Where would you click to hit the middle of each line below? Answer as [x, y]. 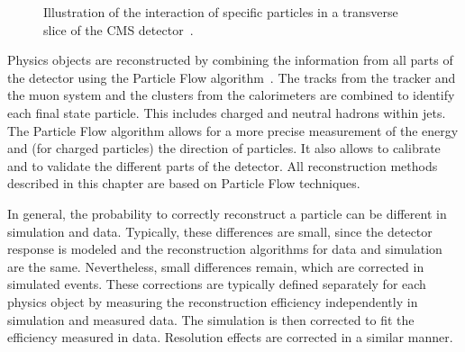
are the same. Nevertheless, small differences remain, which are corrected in [216, 266]
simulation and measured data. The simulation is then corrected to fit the [211, 319]
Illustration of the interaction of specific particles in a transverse [221, 12]
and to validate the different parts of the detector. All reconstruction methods [223, 165]
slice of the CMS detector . [119, 29]
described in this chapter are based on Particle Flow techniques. [184, 183]
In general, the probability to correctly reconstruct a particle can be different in [227, 213]
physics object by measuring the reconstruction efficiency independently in [213, 301]
